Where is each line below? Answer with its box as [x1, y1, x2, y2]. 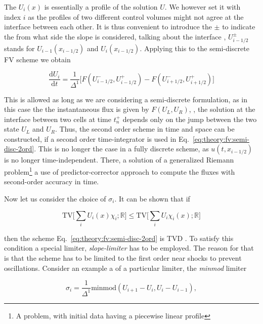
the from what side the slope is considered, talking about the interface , [4, 31, 226, 42]
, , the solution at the [189, 104, 255, 114]
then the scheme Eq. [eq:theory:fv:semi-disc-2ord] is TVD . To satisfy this [4, 232, 234, 243]
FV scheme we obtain [4, 54, 71, 64]
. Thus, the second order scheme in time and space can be [55, 124, 235, 134]
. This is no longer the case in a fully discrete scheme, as [34, 143, 209, 154]
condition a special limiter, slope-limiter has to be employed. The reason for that [4, 242, 254, 253]
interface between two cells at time [4, 113, 112, 124]
